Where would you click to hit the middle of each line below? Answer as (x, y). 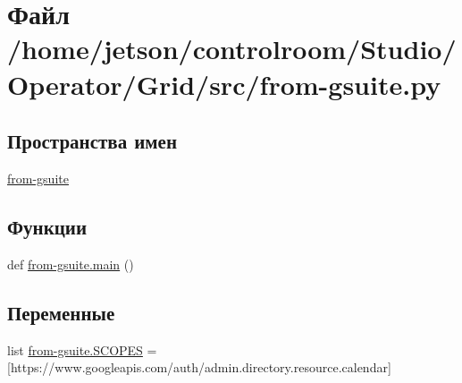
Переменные (61, 312)
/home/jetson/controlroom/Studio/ (232, 49)
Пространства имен (92, 141)
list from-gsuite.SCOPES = (82, 349)
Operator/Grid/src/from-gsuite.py (224, 84)
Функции (47, 226)
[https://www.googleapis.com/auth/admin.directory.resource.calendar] (199, 367)
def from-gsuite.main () (71, 264)
